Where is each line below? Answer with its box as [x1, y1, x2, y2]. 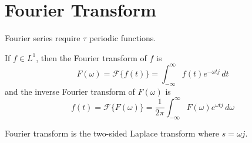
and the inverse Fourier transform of [5, 85, 135, 97]
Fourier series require [5, 32, 80, 44]
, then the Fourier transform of [36, 51, 147, 64]
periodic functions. [89, 32, 156, 44]
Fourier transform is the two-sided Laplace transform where [5, 127, 219, 139]
